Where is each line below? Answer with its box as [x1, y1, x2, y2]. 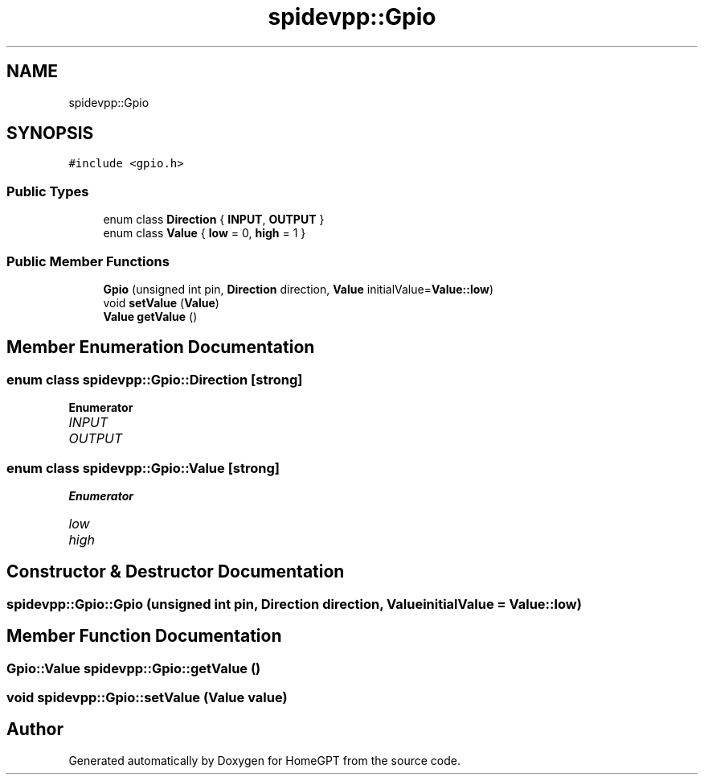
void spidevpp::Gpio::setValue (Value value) [6, 689, 288, 705]
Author [6, 719, 63, 740]
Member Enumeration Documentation [6, 337, 315, 358]
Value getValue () [103, 309, 198, 323]
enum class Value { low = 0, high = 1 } [103, 226, 306, 240]
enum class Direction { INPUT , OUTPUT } [103, 212, 325, 227]
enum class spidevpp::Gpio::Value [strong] [6, 459, 280, 476]
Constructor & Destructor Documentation [6, 561, 345, 582]
